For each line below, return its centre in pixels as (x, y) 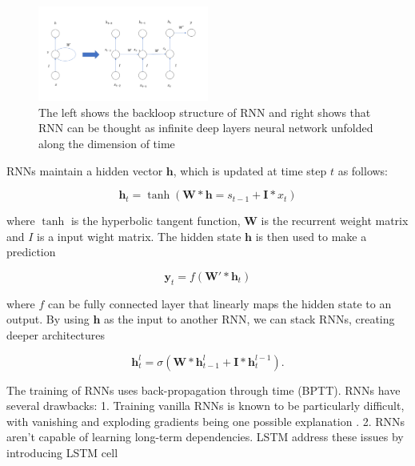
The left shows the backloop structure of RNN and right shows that (205, 112)
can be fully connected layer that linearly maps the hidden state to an (220, 303)
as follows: (363, 170)
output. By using (48, 319)
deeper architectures (56, 334)
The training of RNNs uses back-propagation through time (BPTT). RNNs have (204, 390)
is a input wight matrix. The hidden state (139, 236)
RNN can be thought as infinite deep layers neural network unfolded (206, 128)
